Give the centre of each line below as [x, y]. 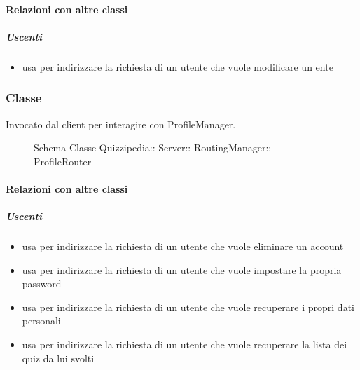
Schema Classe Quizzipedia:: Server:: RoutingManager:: [153, 148]
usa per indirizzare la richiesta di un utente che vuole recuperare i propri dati [188, 307]
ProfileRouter [63, 161]
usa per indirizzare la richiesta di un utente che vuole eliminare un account [183, 246]
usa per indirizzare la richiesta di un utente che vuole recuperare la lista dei [185, 344]
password [42, 283]
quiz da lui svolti [58, 358]
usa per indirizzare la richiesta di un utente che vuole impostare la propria [182, 269]
